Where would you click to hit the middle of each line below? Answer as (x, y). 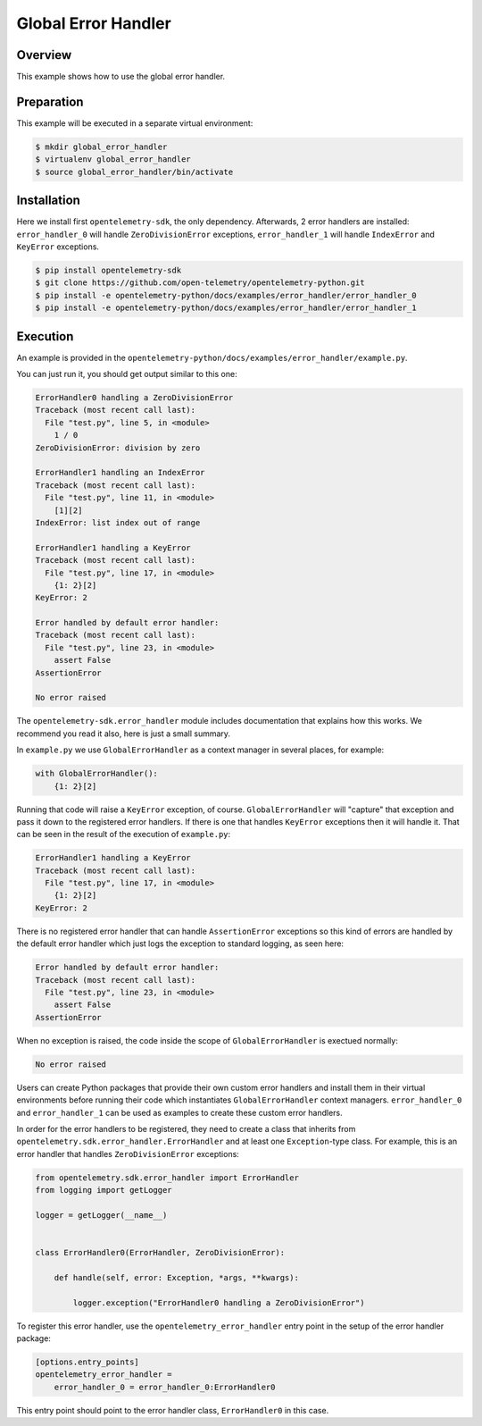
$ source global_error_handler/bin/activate (134, 172)
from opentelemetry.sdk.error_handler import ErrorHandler (167, 1178)
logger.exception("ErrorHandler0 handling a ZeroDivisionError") (219, 1303)
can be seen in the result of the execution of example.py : (124, 835)
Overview (44, 55)
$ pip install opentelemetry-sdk (108, 270)
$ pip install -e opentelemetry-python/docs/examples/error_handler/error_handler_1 (226, 308)
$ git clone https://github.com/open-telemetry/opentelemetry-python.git (200, 283)
